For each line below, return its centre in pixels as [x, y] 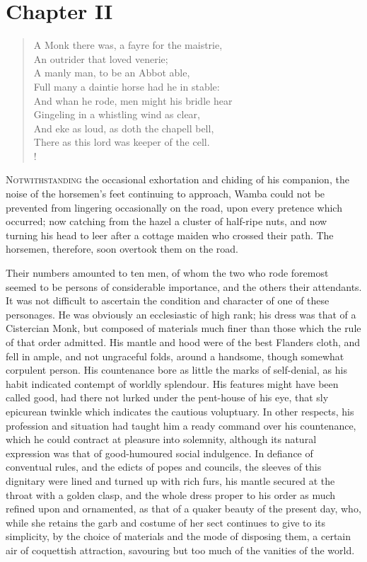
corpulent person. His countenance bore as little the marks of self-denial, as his [176, 370]
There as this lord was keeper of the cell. [122, 142]
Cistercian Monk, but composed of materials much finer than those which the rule [183, 328]
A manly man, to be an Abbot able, [112, 73]
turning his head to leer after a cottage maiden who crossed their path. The [170, 235]
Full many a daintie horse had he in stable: [127, 86]
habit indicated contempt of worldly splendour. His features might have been [172, 383]
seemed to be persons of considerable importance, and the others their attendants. [184, 286]
